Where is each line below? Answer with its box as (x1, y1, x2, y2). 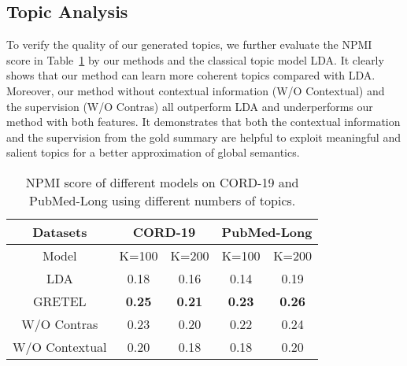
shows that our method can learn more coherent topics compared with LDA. (6, 67, 376, 83)
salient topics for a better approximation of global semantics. (6, 144, 300, 161)
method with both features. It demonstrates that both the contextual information (6, 113, 401, 130)
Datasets (32, 222, 87, 241)
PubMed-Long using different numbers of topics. (29, 190, 296, 209)
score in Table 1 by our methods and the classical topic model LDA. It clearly (6, 51, 384, 68)
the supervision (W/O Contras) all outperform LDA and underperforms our (6, 98, 373, 114)
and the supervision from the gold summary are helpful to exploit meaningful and (6, 128, 401, 145)
